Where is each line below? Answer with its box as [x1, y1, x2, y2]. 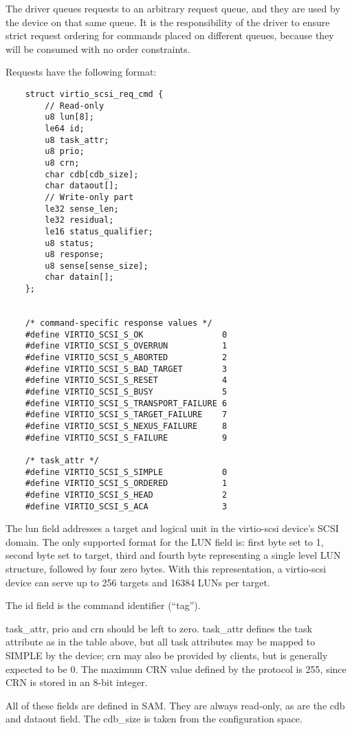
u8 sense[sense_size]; [45, 261, 148, 271]
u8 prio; [45, 146, 85, 157]
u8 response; [45, 250, 104, 260]
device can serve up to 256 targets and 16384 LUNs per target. [5, 575, 270, 589]
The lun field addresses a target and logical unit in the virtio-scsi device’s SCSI [5, 521, 339, 535]
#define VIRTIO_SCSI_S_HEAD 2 [25, 489, 228, 500]
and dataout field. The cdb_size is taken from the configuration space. [5, 711, 302, 726]
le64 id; [45, 123, 85, 133]
